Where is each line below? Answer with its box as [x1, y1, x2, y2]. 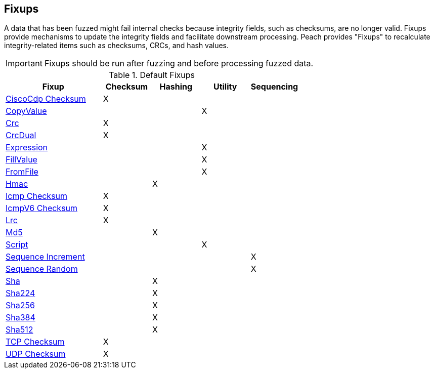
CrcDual [6, 130, 36, 141]
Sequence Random [6, 264, 78, 274]
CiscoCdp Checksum [6, 94, 86, 104]
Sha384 [6, 312, 35, 323]
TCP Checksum [6, 337, 65, 347]
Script [6, 239, 28, 250]
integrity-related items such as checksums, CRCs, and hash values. [4, 41, 229, 50]
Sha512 [6, 324, 33, 335]
